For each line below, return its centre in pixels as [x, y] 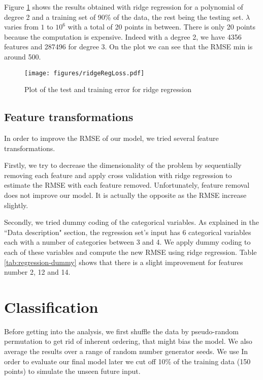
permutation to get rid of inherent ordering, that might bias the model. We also [128, 341]
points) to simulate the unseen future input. [72, 371]
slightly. [16, 205]
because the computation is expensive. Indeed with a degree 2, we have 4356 [123, 36]
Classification [51, 306]
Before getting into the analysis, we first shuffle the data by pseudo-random [121, 331]
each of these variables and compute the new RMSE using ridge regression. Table [130, 252]
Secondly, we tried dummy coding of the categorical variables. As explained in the [131, 222]
